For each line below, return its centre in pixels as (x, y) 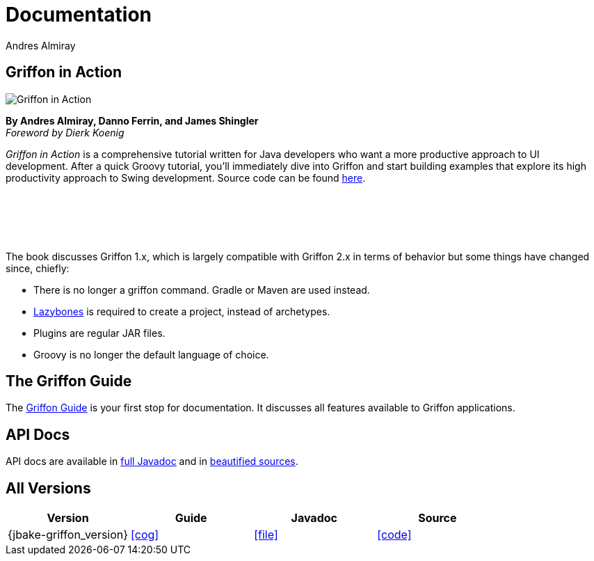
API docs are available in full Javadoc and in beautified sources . (152, 461)
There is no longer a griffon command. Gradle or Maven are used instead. (202, 290)
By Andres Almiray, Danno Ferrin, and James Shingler (132, 120)
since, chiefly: (38, 268)
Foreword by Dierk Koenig (65, 132)
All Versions (48, 488)
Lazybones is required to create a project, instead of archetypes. (182, 311)
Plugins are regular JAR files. (99, 333)
